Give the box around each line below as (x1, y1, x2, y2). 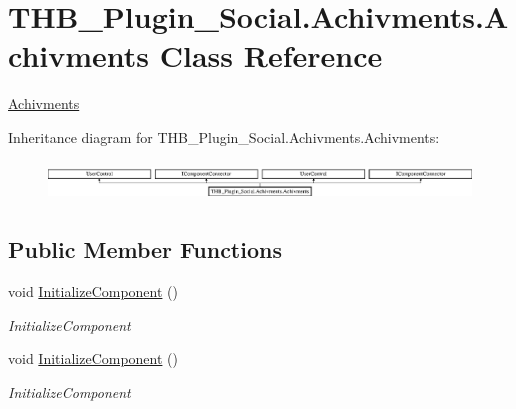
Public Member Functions (8, 234, 282, 265)
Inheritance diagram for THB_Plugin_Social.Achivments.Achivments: (8, 126, 440, 147)
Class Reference (159, 35, 383, 76)
